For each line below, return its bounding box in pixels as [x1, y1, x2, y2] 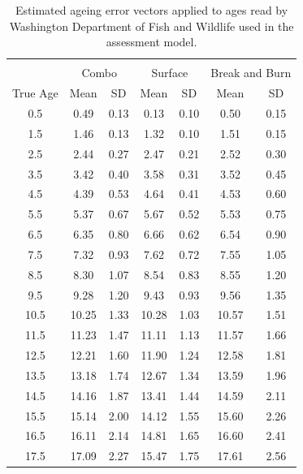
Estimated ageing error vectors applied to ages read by [15, 2, 288, 18]
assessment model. [106, 33, 197, 50]
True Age [12, 84, 58, 101]
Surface [151, 64, 188, 81]
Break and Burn [210, 64, 292, 81]
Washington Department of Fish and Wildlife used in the [9, 17, 294, 34]
